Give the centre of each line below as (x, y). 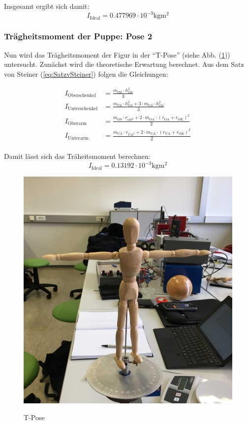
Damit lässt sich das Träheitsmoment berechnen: (77, 156)
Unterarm (78, 138)
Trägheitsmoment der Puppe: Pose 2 (78, 36)
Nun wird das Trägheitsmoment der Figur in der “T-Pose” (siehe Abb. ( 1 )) (117, 54)
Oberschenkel (82, 96)
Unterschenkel (83, 109)
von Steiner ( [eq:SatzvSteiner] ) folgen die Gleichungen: (86, 74)
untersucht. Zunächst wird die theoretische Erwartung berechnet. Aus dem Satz (124, 64)
